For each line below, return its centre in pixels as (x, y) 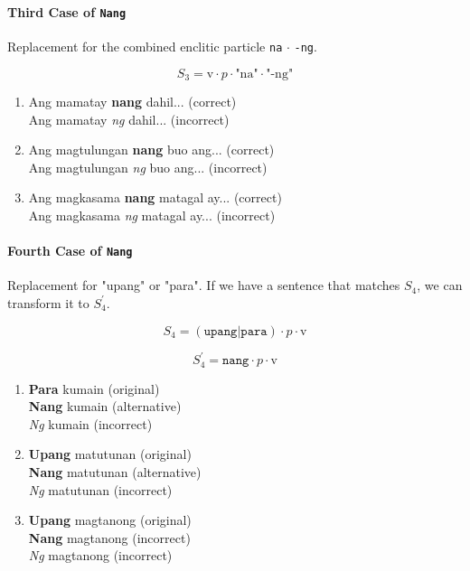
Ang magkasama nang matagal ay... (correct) (155, 197)
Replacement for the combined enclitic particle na (145, 46)
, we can (440, 285)
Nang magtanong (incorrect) (109, 537)
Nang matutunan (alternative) (115, 471)
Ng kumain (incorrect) (90, 423)
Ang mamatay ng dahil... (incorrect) (129, 119)
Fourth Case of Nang (70, 251)
